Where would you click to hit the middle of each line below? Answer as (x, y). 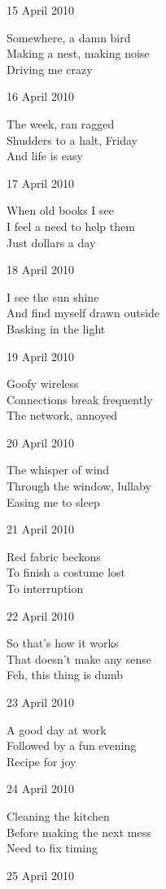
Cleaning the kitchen (58, 815)
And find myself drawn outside (83, 313)
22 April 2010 (40, 615)
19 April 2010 (40, 356)
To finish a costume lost (66, 572)
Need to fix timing (52, 848)
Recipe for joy (41, 761)
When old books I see (60, 210)
